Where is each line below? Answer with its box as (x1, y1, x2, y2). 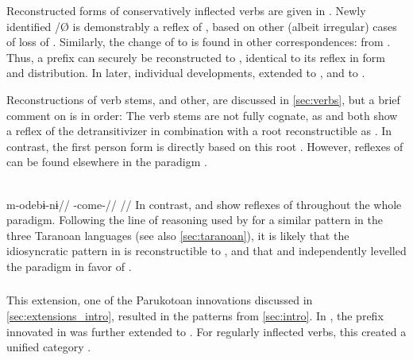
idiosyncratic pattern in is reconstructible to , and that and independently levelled (6, 242, 407, 259)
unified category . (6, 339, 91, 355)
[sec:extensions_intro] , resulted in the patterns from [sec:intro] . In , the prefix (6, 308, 384, 324)
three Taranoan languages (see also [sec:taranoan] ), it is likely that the (6, 226, 349, 243)
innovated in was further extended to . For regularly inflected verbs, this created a (6, 323, 407, 339)
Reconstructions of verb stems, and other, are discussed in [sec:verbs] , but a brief (6, 91, 400, 107)
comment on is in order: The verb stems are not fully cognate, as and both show (6, 106, 398, 123)
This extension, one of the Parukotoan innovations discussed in (6, 292, 313, 308)
